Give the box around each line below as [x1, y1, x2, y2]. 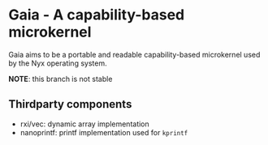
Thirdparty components [8, 97, 132, 111]
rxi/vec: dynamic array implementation [19, 119, 150, 129]
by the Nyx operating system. [8, 58, 107, 68]
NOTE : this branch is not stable [8, 74, 113, 83]
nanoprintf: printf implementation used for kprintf [19, 127, 188, 137]
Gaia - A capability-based [8, 6, 185, 24]
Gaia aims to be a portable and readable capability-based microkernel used [8, 49, 261, 59]
